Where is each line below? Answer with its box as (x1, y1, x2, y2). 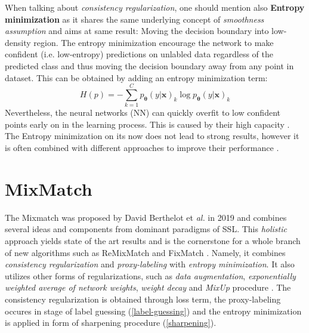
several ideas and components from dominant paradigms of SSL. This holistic (5, 223, 287, 235)
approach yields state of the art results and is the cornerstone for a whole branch (5, 234, 301, 246)
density (5, 36, 31, 48)
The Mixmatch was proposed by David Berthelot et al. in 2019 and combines (5, 211, 287, 223)
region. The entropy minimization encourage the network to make (33, 36, 274, 48)
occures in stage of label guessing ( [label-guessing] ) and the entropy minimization (5, 304, 302, 317)
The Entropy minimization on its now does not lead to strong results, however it (5, 129, 299, 142)
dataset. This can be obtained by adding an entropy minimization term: (5, 71, 268, 84)
